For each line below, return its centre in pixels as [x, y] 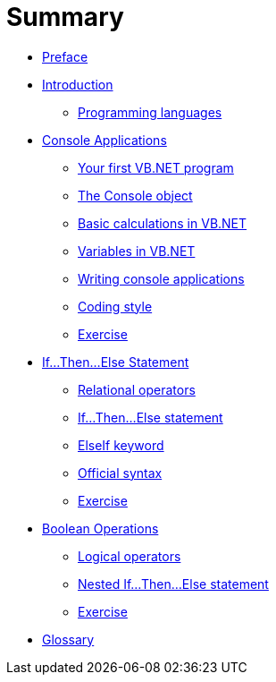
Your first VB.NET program [156, 167]
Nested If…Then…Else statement [173, 584]
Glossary [68, 639]
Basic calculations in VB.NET [163, 223]
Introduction [78, 84]
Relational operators [137, 389]
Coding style [115, 306]
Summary [65, 17]
